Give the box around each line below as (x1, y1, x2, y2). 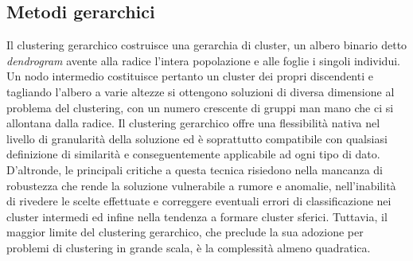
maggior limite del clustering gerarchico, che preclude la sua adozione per (6, 224, 364, 240)
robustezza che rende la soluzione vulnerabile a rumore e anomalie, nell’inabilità (6, 177, 396, 193)
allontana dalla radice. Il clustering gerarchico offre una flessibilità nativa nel (6, 115, 380, 131)
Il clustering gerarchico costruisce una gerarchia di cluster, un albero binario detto (6, 37, 407, 53)
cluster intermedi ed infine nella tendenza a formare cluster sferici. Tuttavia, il (6, 208, 388, 224)
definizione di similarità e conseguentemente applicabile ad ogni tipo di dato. (6, 146, 380, 162)
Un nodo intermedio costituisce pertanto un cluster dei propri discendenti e (6, 68, 373, 84)
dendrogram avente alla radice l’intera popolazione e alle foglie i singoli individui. (6, 52, 400, 68)
